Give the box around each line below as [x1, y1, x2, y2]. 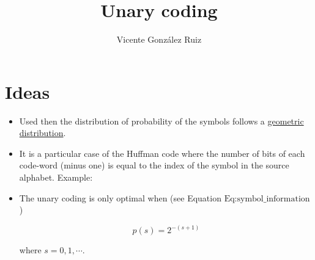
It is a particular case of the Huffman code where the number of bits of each [19, 146, 305, 159]
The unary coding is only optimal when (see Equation [19, 191, 221, 204]
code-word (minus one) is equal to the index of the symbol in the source [19, 159, 289, 172]
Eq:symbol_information [224, 194, 310, 203]
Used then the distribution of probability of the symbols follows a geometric [19, 114, 304, 127]
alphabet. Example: [19, 171, 93, 184]
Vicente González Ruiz [116, 33, 202, 46]
